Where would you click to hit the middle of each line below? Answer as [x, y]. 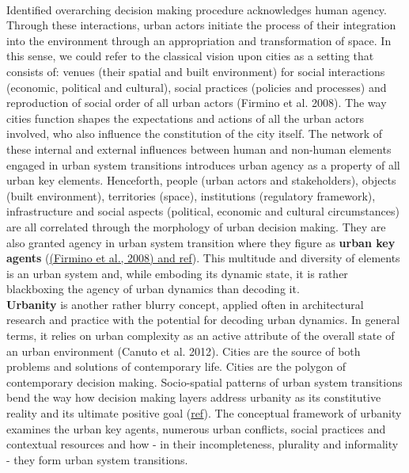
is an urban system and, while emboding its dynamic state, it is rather [177, 273]
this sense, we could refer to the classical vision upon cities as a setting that [190, 56]
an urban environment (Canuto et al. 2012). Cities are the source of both [184, 351]
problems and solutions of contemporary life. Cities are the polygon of [176, 366]
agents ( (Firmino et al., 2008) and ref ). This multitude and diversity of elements [203, 258]
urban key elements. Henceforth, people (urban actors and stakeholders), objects [201, 180]
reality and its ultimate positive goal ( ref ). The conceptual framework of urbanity [204, 413]
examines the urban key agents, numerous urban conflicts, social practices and [196, 428]
